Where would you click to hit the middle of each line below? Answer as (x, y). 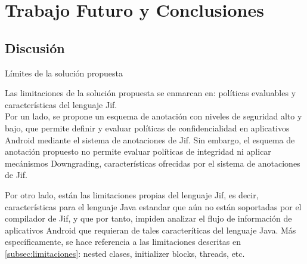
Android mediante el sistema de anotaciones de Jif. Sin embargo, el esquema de (150, 139)
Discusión (35, 47)
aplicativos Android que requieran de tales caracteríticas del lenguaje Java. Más (151, 230)
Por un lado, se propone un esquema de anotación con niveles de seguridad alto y (153, 116)
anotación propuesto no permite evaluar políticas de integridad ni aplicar (138, 151)
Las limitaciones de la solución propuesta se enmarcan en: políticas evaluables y (151, 93)
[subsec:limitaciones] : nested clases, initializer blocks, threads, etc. (125, 253)
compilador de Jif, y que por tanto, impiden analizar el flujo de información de (148, 218)
